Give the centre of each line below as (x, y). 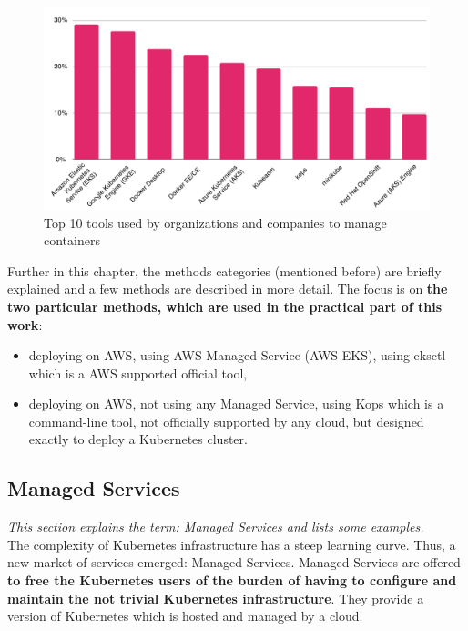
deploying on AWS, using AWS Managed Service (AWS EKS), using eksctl (237, 355)
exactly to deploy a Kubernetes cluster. (138, 439)
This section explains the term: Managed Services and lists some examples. (216, 527)
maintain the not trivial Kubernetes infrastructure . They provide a (216, 598)
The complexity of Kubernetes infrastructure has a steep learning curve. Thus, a (232, 544)
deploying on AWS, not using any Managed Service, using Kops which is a (236, 403)
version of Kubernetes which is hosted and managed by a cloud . (185, 616)
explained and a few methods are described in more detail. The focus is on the (228, 289)
